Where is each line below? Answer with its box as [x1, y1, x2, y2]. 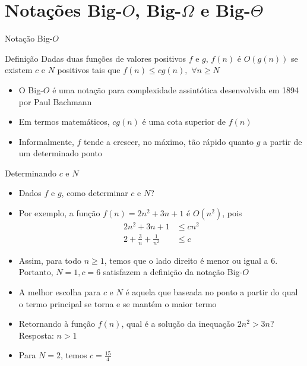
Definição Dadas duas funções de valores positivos [5, 52, 186, 64]
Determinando [5, 166, 56, 179]
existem [5, 64, 33, 76]
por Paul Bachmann [18, 95, 92, 108]
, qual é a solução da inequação [121, 317, 235, 330]
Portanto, [18, 266, 53, 278]
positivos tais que [57, 64, 121, 76]
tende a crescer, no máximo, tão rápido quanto [83, 135, 254, 147]
